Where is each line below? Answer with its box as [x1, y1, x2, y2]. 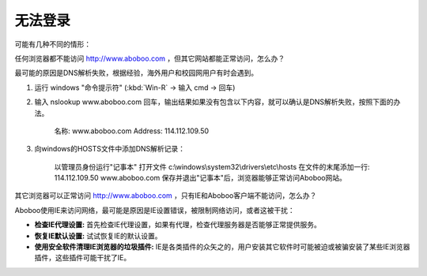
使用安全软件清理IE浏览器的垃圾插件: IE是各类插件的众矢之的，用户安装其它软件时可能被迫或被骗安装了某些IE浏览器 [34, 242, 410, 252]
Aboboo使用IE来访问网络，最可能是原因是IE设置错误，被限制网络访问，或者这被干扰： [14, 205, 296, 214]
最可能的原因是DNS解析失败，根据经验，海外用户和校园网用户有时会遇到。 [14, 68, 259, 78]
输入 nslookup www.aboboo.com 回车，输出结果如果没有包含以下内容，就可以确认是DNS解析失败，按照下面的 [34, 97, 395, 106]
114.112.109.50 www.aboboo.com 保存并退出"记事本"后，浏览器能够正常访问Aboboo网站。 [54, 173, 347, 183]
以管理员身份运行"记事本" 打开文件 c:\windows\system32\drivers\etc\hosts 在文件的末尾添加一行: [54, 162, 371, 171]
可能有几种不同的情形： [14, 39, 91, 49]
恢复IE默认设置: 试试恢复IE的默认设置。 [34, 231, 162, 241]
